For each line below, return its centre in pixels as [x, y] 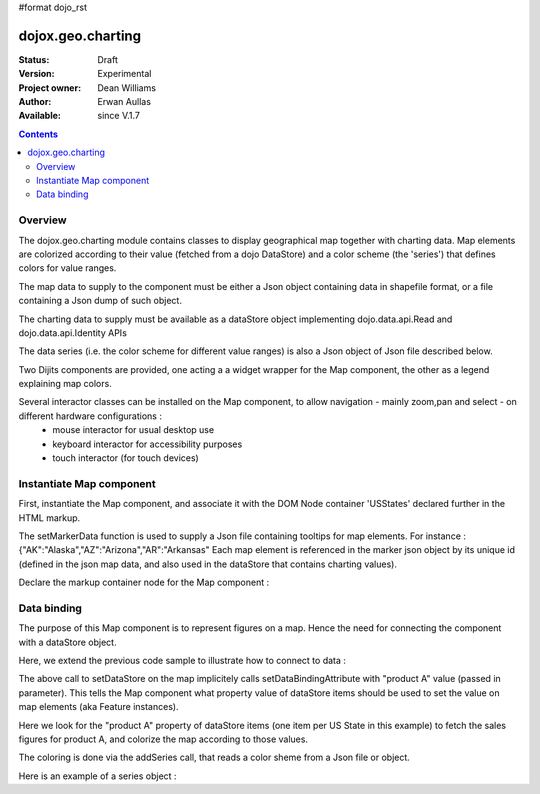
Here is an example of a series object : [97, 776]
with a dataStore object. [67, 642]
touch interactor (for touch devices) [125, 458]
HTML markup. [49, 517]
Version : [36, 74]
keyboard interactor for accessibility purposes [147, 444]
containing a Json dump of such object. [100, 301]
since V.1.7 [118, 116]
